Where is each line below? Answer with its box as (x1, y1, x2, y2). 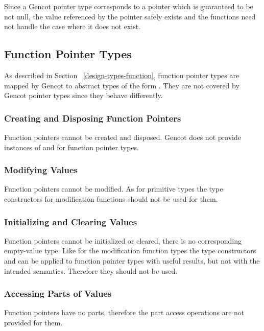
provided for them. (4, 317, 63, 327)
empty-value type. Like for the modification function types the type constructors (4, 245, 256, 256)
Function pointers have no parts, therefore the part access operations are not (4, 307, 245, 318)
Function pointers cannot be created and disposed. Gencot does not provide (4, 131, 241, 142)
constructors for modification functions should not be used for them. (4, 193, 218, 204)
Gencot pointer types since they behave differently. (4, 90, 163, 101)
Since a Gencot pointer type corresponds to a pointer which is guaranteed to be (4, 1, 253, 11)
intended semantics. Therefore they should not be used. (4, 265, 178, 276)
